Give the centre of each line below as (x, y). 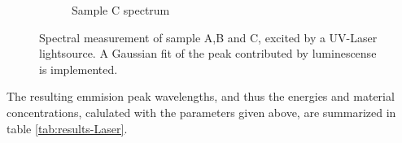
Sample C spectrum (121, 10)
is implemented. (79, 69)
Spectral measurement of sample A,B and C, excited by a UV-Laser (208, 37)
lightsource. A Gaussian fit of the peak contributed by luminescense (208, 53)
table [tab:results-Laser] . (67, 128)
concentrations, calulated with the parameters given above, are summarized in (201, 112)
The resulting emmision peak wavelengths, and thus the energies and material (201, 96)
